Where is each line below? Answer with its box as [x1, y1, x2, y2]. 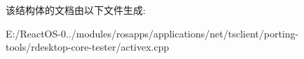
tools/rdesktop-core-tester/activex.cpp [6, 40, 170, 54]
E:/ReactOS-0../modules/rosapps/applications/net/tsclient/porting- [6, 26, 299, 40]
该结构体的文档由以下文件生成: [6, 3, 146, 17]
